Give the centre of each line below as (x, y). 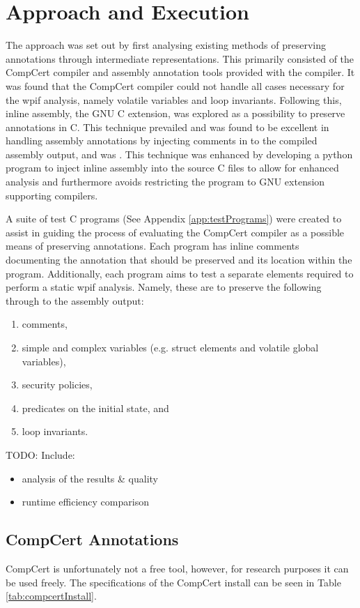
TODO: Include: (40, 454)
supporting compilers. (52, 195)
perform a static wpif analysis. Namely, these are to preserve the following (164, 287)
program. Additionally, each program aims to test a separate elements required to (180, 273)
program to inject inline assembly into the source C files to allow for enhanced (172, 168)
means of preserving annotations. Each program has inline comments (152, 246)
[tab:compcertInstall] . (51, 596)
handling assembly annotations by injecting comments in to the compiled (162, 140)
